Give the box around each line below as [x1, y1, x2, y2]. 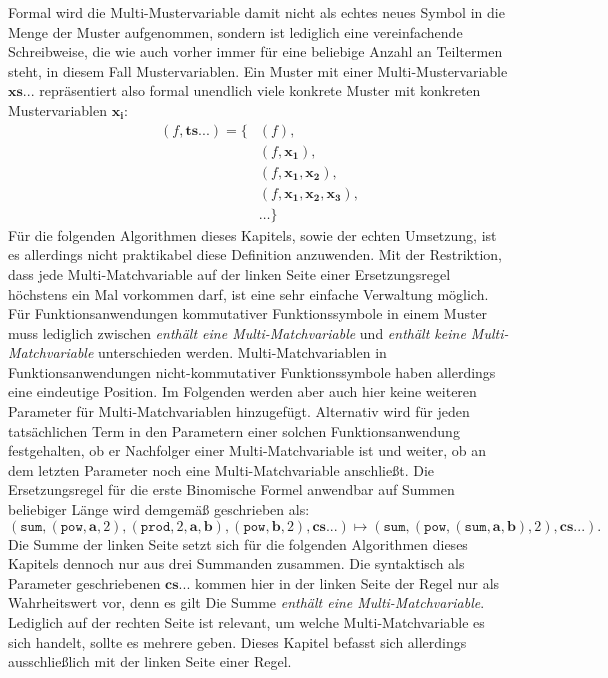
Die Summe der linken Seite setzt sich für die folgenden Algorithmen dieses [8, 533, 468, 554]
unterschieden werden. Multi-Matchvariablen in [98, 342, 387, 363]
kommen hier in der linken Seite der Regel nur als [194, 572, 500, 593]
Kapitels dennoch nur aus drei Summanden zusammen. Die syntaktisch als [8, 553, 465, 574]
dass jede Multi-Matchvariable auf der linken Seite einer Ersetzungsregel [8, 263, 451, 284]
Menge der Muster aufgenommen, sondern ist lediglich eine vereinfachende [8, 21, 463, 42]
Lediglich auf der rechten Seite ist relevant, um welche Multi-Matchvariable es [8, 612, 485, 632]
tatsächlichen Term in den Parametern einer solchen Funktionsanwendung [8, 420, 460, 441]
